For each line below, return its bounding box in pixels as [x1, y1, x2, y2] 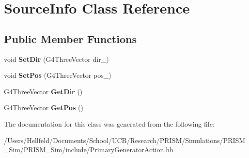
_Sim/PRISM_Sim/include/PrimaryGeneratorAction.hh [4, 144, 173, 155]
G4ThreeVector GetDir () [4, 86, 83, 96]
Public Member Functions [4, 31, 137, 46]
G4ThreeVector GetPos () [4, 102, 83, 113]
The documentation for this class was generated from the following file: [4, 118, 215, 129]
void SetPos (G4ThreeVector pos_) [4, 70, 111, 80]
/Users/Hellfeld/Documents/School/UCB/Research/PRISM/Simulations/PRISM [4, 135, 246, 145]
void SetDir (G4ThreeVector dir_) [4, 54, 109, 64]
